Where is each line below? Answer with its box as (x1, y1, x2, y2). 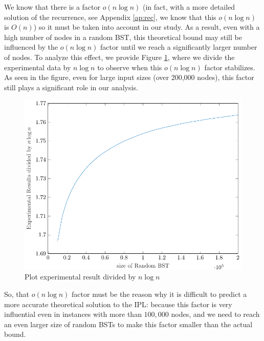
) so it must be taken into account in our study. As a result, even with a (33, 22, 260, 32)
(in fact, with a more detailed (143, 2, 235, 12)
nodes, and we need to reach (171, 309, 260, 319)
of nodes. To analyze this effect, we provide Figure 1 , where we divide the (4, 51, 235, 62)
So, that (4, 288, 30, 299)
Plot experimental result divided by (25, 271, 136, 282)
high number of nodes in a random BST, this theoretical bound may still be (4, 31, 242, 42)
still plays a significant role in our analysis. (4, 82, 138, 92)
